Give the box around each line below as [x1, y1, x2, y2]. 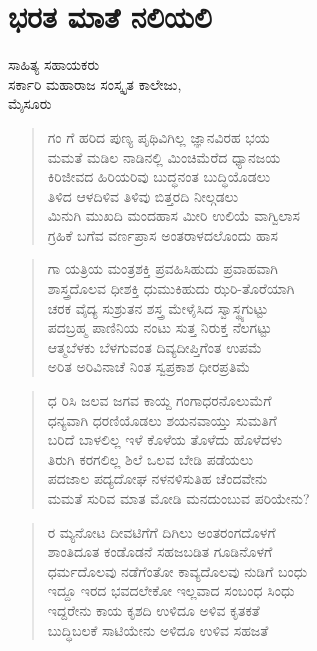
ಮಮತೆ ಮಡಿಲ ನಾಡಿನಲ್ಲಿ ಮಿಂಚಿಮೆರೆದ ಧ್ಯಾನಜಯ [47, 146, 281, 167]
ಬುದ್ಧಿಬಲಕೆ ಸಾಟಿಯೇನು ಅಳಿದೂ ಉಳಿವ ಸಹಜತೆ [47, 619, 269, 640]
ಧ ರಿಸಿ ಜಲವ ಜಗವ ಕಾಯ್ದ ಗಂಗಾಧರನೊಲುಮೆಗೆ [47, 390, 272, 411]
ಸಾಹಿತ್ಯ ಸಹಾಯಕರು [8, 54, 100, 75]
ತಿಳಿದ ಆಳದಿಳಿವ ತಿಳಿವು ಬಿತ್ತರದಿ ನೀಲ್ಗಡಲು [47, 185, 239, 206]
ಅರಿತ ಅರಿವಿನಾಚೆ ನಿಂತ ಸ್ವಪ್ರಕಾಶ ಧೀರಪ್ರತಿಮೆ [47, 356, 251, 377]
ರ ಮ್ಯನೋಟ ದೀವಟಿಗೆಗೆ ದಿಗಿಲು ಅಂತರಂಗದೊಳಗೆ [47, 521, 276, 542]
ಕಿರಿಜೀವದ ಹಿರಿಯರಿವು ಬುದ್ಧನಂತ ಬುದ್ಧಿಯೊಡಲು [47, 166, 271, 187]
